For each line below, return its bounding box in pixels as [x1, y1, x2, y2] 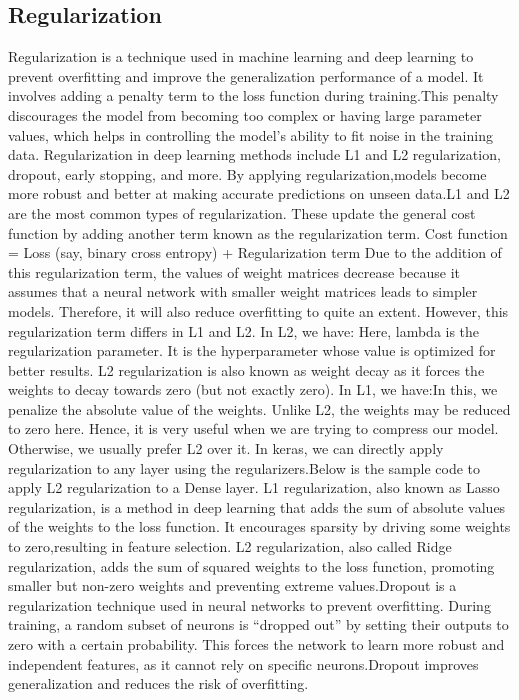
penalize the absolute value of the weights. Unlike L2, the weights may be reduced [8, 398, 511, 419]
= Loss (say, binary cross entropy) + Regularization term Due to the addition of [8, 242, 502, 263]
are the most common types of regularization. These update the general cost [8, 202, 476, 223]
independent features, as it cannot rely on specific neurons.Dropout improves [8, 653, 479, 674]
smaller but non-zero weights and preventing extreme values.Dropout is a [8, 575, 457, 596]
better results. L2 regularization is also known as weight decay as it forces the [8, 359, 485, 380]
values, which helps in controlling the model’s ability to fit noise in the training [8, 124, 493, 145]
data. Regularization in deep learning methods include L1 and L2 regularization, [8, 144, 501, 165]
